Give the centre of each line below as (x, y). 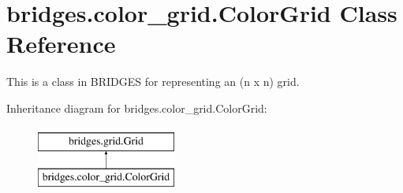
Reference (61, 44)
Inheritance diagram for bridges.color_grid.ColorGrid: (137, 108)
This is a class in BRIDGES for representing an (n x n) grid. (153, 82)
